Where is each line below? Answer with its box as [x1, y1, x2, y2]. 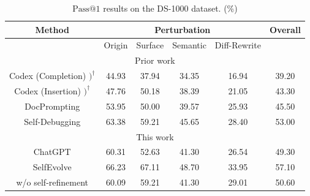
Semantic [172, 39, 206, 51]
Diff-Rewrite [214, 39, 261, 51]
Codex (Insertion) [14, 84, 81, 97]
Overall [269, 23, 301, 36]
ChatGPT [33, 145, 71, 158]
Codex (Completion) [9, 69, 86, 82]
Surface [136, 39, 164, 51]
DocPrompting [25, 99, 80, 112]
